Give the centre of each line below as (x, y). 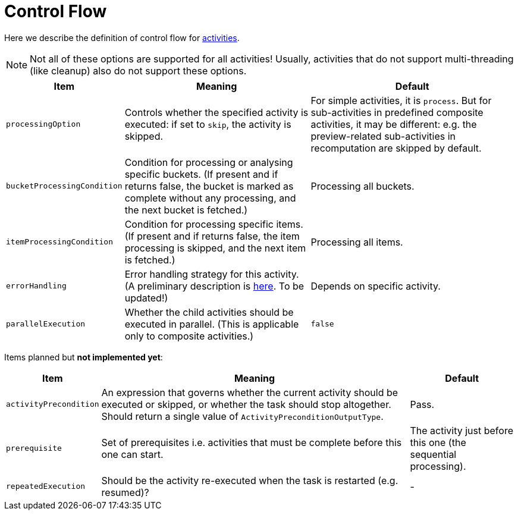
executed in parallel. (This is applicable (212, 324)
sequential (433, 454)
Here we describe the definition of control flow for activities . (122, 37)
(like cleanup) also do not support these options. (138, 70)
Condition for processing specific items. (214, 224)
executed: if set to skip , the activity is (208, 124)
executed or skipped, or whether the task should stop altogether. (246, 404)
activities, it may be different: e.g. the (394, 124)
